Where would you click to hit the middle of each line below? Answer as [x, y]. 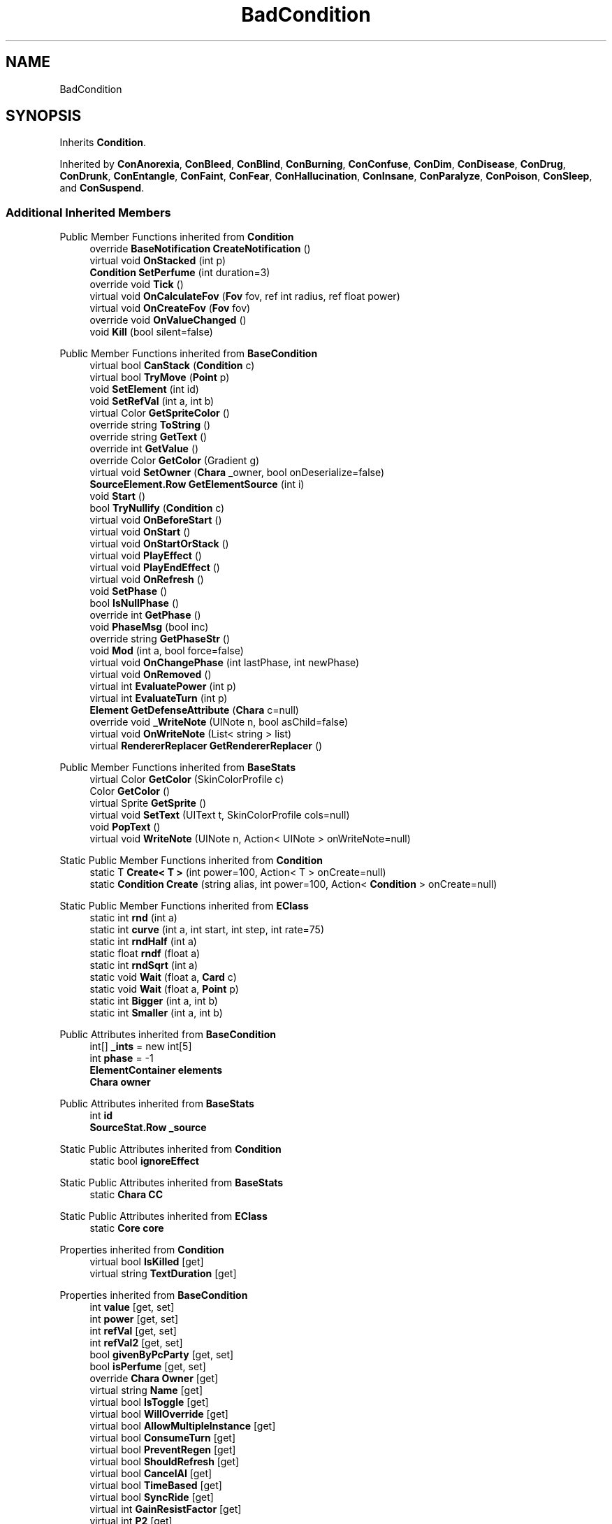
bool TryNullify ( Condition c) [157, 508]
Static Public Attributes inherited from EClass [163, 1216]
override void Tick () [137, 285]
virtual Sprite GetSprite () [148, 803]
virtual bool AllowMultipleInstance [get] [183, 1426]
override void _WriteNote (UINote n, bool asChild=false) [219, 722]
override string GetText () [148, 437]
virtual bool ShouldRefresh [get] [165, 1462]
